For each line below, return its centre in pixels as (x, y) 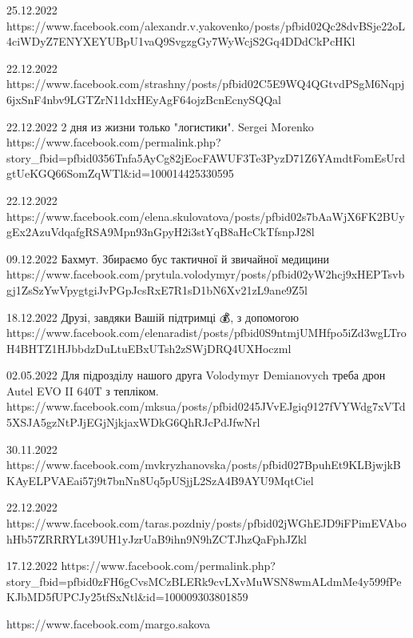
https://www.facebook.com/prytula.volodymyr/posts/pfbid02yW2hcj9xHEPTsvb (206, 274)
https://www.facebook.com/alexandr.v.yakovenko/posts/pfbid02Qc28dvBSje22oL (206, 25)
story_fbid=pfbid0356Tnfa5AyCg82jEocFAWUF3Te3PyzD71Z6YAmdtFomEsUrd (206, 157)
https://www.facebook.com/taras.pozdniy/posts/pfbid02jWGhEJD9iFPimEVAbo (206, 523)
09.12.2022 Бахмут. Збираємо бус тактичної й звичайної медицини (168, 258)
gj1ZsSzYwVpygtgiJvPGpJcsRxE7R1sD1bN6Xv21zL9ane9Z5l (157, 289)
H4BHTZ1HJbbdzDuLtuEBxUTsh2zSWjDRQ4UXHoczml (149, 348)
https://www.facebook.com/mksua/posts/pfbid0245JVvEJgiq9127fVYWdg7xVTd (206, 406)
